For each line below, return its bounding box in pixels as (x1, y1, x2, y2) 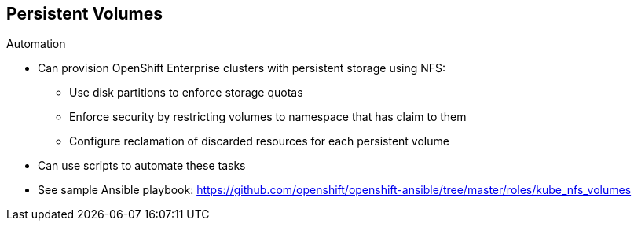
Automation (6, 37, 66, 51)
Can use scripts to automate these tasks (38, 159, 246, 173)
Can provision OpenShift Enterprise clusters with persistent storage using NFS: (38, 61, 446, 75)
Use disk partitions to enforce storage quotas (69, 86, 303, 100)
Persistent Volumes (6, 4, 163, 24)
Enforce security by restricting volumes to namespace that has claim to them (69, 110, 467, 124)
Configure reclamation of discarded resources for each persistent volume (69, 134, 449, 148)
